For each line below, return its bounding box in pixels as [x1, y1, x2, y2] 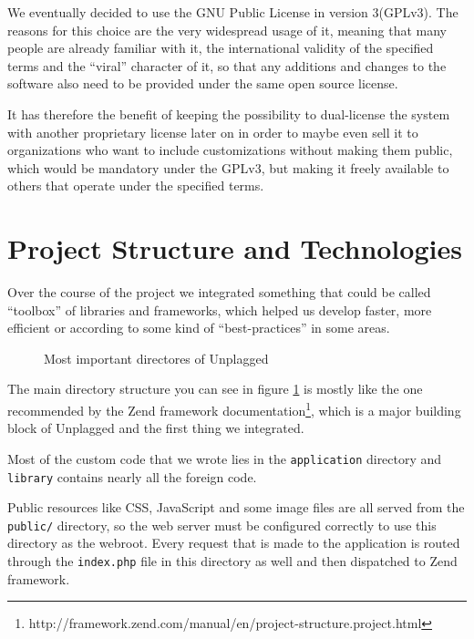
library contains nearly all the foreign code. [7, 467, 257, 486]
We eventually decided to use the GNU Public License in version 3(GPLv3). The [7, 3, 459, 21]
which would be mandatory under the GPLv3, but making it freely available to [7, 158, 449, 177]
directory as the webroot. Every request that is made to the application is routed [7, 533, 460, 552]
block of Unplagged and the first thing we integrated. [7, 418, 304, 438]
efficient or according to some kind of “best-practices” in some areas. [7, 318, 390, 337]
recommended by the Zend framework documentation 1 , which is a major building [7, 398, 461, 419]
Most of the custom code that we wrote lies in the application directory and [7, 448, 442, 468]
